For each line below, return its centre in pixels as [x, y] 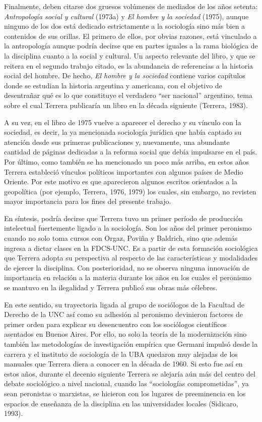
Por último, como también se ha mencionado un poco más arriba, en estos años [126, 161]
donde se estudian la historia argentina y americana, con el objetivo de [113, 85]
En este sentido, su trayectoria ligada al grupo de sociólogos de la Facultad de [124, 304]
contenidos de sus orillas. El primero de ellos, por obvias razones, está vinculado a [130, 36]
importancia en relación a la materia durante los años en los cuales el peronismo [128, 277]
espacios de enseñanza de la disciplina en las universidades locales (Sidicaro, [121, 403]
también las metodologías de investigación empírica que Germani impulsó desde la [131, 344]
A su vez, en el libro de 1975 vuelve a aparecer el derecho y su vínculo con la [123, 122]
